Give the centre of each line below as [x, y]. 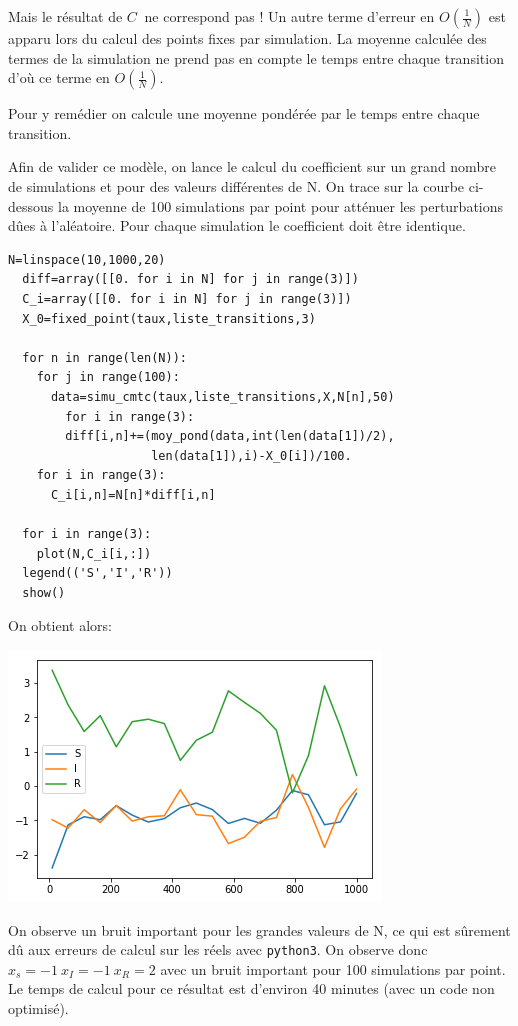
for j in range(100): [108, 377]
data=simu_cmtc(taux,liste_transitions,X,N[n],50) [222, 396]
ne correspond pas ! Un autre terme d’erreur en [289, 16]
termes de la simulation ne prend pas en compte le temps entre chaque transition [256, 57]
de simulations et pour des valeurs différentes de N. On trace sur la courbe [236, 185]
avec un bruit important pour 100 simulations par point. [333, 968]
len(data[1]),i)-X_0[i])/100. [251, 455]
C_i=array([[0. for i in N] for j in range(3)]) [187, 298]
